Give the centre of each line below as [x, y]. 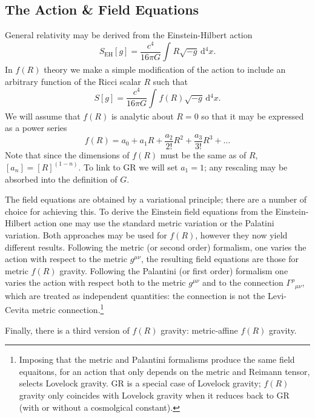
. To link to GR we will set [128, 167]
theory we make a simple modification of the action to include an [165, 69]
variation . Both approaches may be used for [86, 234]
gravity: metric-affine [199, 330]
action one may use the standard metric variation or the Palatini [154, 223]
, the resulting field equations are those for [220, 259]
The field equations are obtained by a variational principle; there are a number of [156, 199]
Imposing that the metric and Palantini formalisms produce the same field [157, 359]
